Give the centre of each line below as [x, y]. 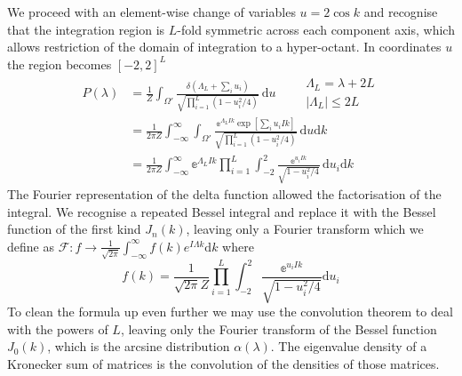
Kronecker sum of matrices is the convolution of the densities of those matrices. [223, 363]
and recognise [401, 12]
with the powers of [58, 328]
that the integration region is [86, 29]
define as [31, 246]
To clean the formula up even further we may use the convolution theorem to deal [230, 312]
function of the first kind [74, 229]
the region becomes [60, 64]
